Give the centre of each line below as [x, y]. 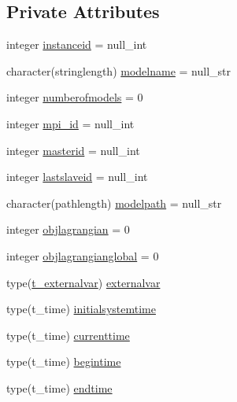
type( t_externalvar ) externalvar [83, 282]
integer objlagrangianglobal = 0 [83, 255]
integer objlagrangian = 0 [68, 229]
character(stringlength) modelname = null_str [119, 70]
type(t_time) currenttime [68, 335]
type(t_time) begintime [64, 361]
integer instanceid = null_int [77, 44]
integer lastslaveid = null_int [77, 177]
